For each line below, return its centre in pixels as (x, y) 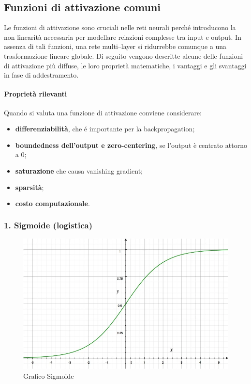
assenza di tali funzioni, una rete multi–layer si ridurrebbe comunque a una (115, 46)
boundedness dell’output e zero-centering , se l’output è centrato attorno (131, 145)
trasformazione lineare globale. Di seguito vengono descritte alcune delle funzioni (124, 56)
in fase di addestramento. (41, 75)
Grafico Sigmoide (49, 376)
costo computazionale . (52, 203)
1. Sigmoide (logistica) (48, 225)
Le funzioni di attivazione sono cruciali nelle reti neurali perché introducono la (120, 27)
